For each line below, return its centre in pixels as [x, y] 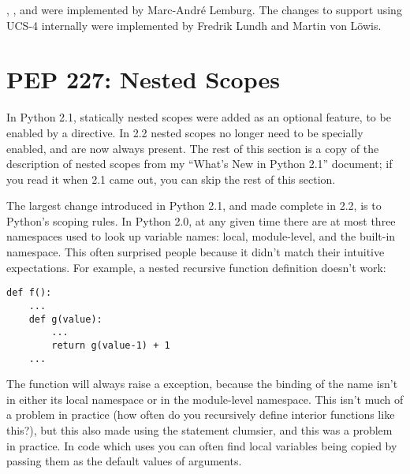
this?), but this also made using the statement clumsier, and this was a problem [199, 429]
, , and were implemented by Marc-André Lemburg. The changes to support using [204, 9]
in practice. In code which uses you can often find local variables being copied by [202, 445]
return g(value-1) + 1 [111, 345]
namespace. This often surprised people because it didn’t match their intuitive [196, 252]
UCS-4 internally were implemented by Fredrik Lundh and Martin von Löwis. [194, 25]
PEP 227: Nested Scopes [143, 79]
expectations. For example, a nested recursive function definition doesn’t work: [196, 267]
